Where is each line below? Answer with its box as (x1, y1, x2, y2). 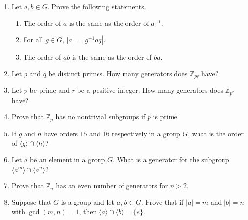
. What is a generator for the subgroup (112, 154, 229, 164)
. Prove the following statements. (47, 1, 146, 11)
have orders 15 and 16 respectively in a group (44, 128, 180, 138)
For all (23, 34, 43, 44)
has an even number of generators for (56, 180, 168, 191)
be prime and (29, 85, 70, 95)
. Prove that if (141, 197, 184, 207)
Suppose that (11, 197, 51, 207)
